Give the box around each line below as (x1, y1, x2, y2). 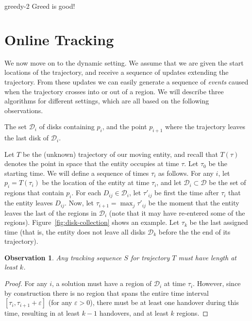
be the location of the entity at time (42, 177, 150, 187)
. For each (71, 187, 101, 198)
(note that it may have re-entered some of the (109, 207, 245, 218)
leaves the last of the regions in (4, 207, 97, 218)
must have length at (178, 252, 236, 262)
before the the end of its (158, 226, 231, 237)
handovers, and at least (99, 308, 168, 318)
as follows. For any (158, 168, 214, 178)
